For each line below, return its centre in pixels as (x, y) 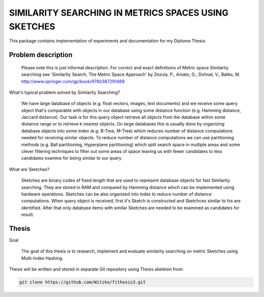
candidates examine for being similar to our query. (72, 158)
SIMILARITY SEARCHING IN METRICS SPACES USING (119, 13)
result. (28, 214)
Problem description (41, 55)
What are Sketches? (29, 169)
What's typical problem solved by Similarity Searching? (65, 92)
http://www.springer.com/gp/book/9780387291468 (73, 81)
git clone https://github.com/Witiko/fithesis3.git (83, 282)
